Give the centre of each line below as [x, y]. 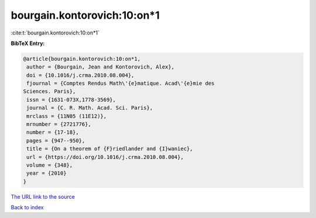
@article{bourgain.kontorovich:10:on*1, [82, 59]
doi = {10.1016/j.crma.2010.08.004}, [80, 75]
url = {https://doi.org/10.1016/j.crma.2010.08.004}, [105, 157]
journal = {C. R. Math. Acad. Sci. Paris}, [90, 108]
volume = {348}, [50, 165]
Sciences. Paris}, [49, 91]
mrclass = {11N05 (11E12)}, [67, 116]
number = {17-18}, [53, 132]
